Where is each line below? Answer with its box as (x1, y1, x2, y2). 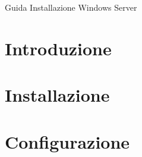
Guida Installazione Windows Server (5, 1, 137, 13)
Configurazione (5, 129, 130, 153)
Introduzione (5, 36, 112, 60)
